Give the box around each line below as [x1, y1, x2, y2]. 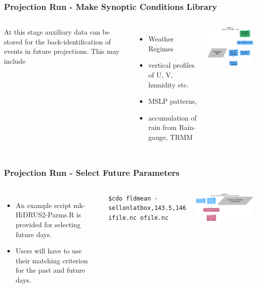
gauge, [148, 131, 168, 142]
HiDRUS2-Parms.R [15, 209, 74, 220]
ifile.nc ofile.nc [108, 214, 169, 221]
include [4, 56, 26, 66]
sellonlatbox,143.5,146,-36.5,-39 [108, 205, 222, 212]
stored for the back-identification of [4, 36, 111, 46]
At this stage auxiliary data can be [4, 27, 110, 37]
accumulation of [148, 112, 197, 123]
